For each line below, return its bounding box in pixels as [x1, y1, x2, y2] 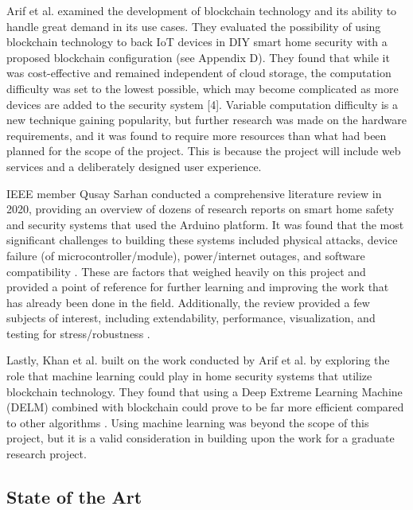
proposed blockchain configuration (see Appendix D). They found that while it [6, 49, 390, 65]
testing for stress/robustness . [6, 325, 150, 341]
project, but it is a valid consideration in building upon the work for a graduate [6, 430, 395, 446]
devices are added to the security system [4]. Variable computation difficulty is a [6, 95, 399, 112]
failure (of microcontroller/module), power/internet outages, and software [6, 247, 365, 263]
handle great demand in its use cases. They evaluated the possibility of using [6, 18, 381, 34]
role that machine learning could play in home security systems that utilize [6, 368, 372, 384]
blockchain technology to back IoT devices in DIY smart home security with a [6, 33, 388, 50]
